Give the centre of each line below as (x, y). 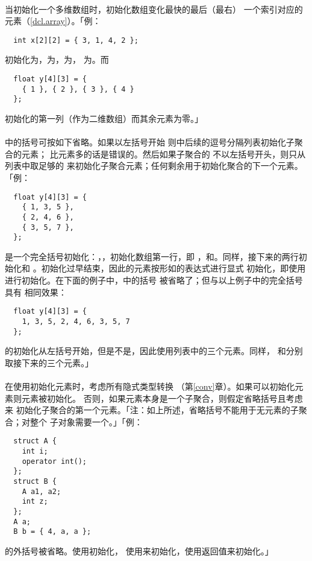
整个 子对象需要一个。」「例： (86, 421)
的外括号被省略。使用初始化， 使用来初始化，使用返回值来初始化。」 (139, 550)
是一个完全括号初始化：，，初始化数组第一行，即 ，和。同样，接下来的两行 (152, 256)
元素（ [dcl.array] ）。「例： (53, 21)
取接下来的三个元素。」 (49, 362)
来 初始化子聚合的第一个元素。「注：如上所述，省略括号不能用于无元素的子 (152, 410)
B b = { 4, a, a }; (52, 532)
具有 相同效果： (36, 292)
